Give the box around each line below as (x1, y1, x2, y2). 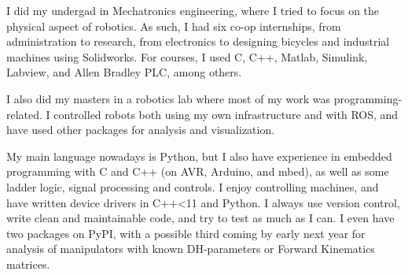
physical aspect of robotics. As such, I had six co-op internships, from (6, 17, 341, 34)
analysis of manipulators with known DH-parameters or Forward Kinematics (6, 240, 375, 257)
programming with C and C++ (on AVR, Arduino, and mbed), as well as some (6, 163, 389, 180)
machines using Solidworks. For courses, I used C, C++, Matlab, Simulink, (6, 48, 368, 65)
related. (6, 106, 42, 122)
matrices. (6, 255, 50, 272)
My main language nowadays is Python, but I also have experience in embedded (6, 147, 392, 164)
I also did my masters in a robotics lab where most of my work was (6, 90, 330, 106)
